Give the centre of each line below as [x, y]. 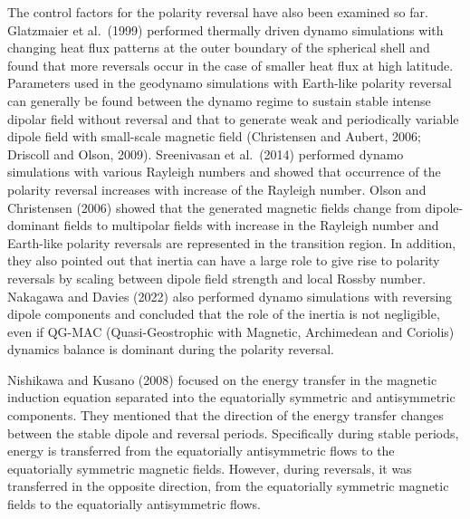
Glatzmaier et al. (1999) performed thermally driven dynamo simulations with [225, 29]
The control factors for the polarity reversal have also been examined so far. [218, 12]
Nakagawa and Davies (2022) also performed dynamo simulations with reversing [230, 296]
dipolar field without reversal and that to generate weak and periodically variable [233, 118]
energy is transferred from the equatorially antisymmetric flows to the [201, 451]
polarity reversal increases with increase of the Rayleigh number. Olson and [217, 189]
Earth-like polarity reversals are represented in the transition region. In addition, [232, 242]
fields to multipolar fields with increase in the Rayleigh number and [251, 225]
